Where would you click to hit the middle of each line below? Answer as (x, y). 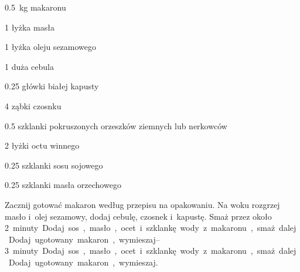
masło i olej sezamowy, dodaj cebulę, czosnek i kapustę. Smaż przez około (138, 216)
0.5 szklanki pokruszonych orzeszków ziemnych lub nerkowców (116, 125)
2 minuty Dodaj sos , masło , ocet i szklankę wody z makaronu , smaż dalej (151, 228)
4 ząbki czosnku (33, 105)
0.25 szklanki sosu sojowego (54, 165)
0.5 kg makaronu (35, 7)
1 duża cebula (29, 66)
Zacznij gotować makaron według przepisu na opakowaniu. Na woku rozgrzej (142, 204)
